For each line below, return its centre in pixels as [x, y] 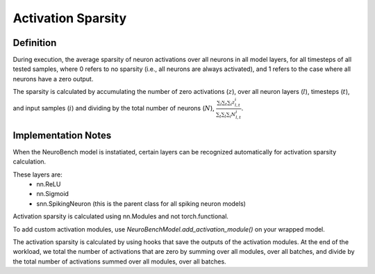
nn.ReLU [49, 184]
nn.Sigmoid [53, 194]
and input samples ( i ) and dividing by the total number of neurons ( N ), [114, 108]
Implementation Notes [62, 135]
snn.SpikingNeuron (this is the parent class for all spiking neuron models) [141, 203]
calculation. [30, 162]
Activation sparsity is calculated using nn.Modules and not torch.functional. [121, 216]
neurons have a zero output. [53, 79]
